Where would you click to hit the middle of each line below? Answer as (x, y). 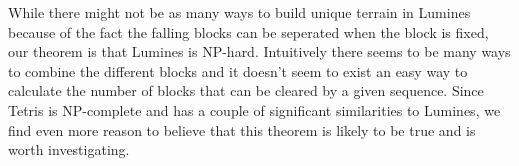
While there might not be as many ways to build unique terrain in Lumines (239, 12)
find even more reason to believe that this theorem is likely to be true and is (242, 129)
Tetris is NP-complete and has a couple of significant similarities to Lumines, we (254, 109)
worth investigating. (69, 149)
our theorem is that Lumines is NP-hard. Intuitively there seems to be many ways (259, 51)
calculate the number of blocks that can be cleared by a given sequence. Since (246, 90)
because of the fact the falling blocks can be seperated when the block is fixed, (248, 31)
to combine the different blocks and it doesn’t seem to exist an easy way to (238, 70)
